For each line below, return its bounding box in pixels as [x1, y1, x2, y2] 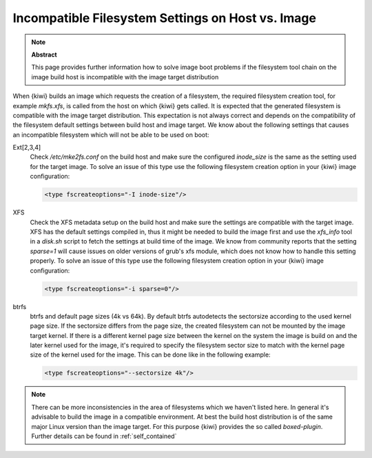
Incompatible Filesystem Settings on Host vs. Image [12, 10, 317, 26]
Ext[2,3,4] [12, 143, 41, 152]
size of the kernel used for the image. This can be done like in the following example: [30, 350, 271, 359]
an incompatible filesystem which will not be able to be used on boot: [12, 130, 209, 139]
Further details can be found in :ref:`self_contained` [31, 432, 177, 440]
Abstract [31, 50, 58, 59]
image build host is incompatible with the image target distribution [31, 72, 219, 81]
